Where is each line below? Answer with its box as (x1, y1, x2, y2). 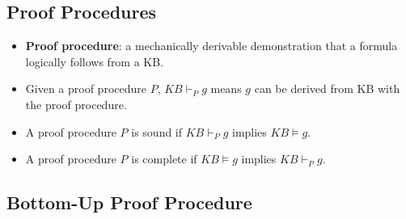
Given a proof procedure (25, 80, 146, 97)
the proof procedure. (25, 95, 127, 112)
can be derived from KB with (254, 80, 400, 97)
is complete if (131, 150, 197, 167)
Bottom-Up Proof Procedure (6, 190, 252, 215)
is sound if (131, 123, 183, 140)
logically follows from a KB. (25, 53, 164, 69)
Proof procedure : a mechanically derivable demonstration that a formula (25, 37, 398, 54)
